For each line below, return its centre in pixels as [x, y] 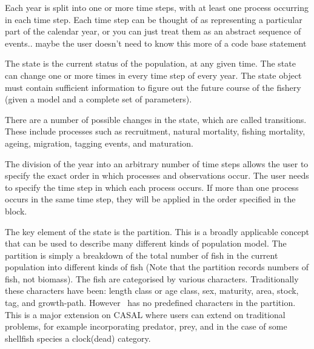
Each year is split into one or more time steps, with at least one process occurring [157, 7]
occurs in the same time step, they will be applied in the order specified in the [150, 199]
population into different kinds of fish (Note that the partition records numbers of [157, 267]
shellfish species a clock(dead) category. [78, 338]
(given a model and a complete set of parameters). [99, 99]
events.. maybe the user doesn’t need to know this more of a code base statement [156, 43]
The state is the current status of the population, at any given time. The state [150, 63]
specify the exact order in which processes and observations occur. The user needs [157, 175]
